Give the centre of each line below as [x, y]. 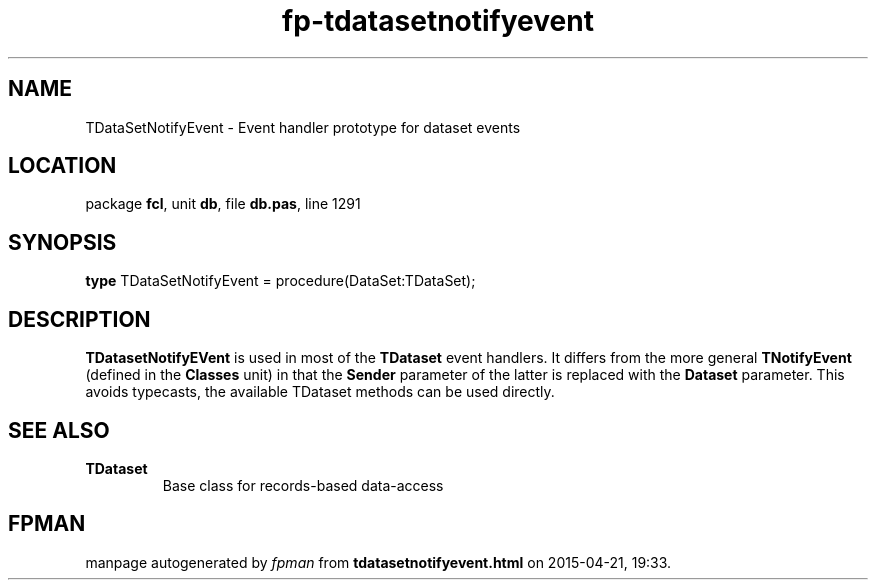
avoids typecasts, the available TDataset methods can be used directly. [320, 392]
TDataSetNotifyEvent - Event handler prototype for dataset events [303, 127]
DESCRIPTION [79, 319]
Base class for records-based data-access [303, 485]
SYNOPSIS [62, 242]
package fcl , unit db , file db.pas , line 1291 [223, 204]
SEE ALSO [59, 430]
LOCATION [62, 166]
